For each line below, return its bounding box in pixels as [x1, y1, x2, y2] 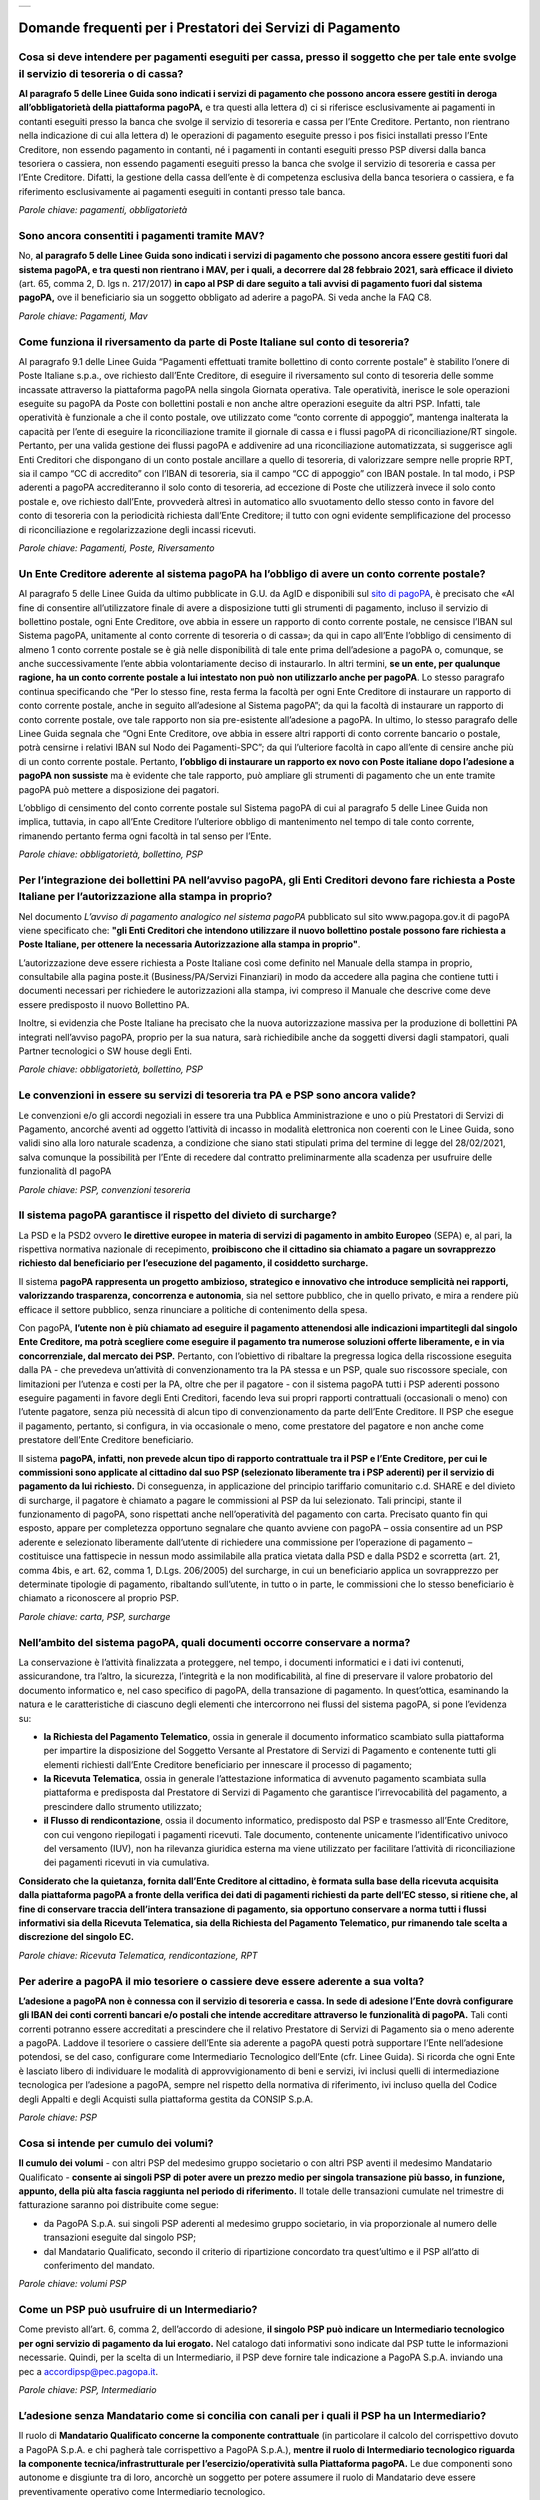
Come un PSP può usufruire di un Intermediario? [18, 2303, 258, 2317]
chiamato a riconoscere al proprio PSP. [18, 1592, 180, 1604]
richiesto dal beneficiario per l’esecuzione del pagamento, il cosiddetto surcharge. [18, 1257, 369, 1269]
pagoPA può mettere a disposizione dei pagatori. [18, 783, 220, 795]
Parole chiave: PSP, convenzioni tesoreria [18, 1183, 191, 1195]
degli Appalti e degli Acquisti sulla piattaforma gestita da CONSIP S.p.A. [18, 2093, 314, 2105]
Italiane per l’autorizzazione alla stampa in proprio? [18, 890, 273, 904]
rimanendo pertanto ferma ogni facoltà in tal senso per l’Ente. [18, 830, 272, 842]
